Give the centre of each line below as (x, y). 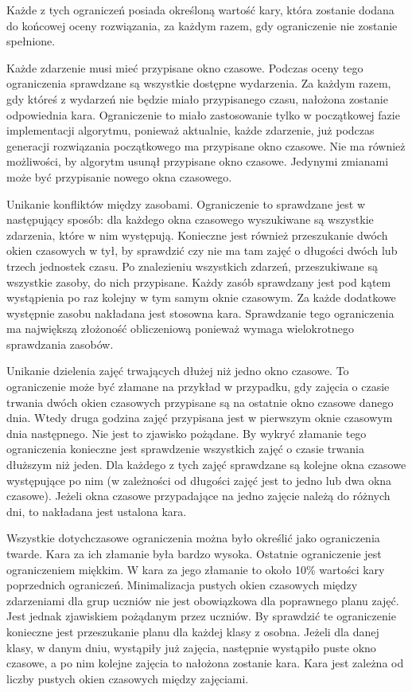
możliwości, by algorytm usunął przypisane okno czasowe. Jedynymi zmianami (198, 161)
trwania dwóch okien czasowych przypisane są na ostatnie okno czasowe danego (200, 402)
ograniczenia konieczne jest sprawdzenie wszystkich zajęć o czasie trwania (185, 449)
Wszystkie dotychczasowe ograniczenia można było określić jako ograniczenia (193, 538)
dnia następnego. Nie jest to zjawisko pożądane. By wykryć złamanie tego (187, 433)
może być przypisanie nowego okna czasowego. (119, 176)
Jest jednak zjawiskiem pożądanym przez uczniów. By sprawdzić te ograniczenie (201, 616)
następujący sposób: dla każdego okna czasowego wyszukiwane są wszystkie (190, 219)
